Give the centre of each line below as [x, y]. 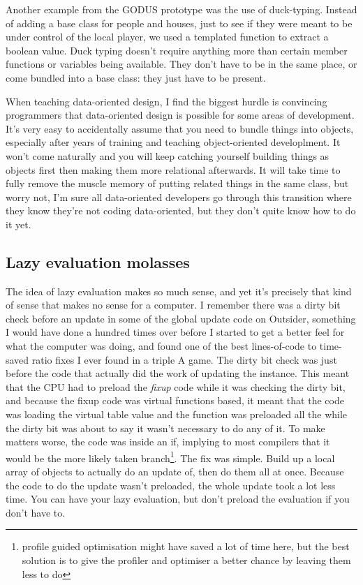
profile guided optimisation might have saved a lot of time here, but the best [186, 546]
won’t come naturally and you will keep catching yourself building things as [168, 155]
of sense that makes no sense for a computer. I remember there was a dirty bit [173, 305]
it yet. [18, 224]
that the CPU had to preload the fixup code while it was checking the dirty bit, [176, 386]
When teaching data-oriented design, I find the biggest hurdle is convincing [166, 101]
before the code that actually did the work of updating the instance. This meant [178, 373]
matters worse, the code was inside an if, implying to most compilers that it [168, 442]
